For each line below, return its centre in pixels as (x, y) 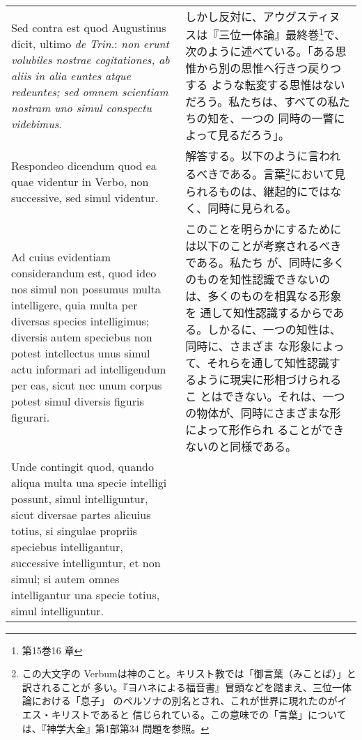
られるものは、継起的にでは (258, 191)
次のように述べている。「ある (260, 52)
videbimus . (37, 123)
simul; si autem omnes (65, 578)
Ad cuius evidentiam (61, 257)
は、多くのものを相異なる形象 (263, 295)
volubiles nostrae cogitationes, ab (90, 59)
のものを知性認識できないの (258, 279)
